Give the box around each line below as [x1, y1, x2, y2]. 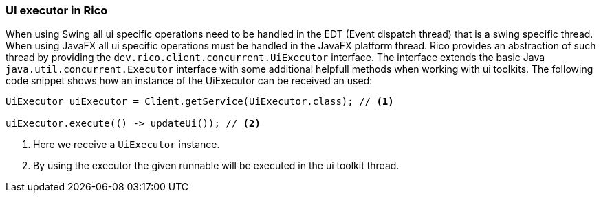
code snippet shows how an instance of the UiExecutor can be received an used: [6, 75, 373, 87]
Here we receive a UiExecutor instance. [33, 138, 220, 151]
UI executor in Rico [6, 3, 108, 17]
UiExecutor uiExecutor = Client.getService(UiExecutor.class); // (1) [6, 96, 394, 108]
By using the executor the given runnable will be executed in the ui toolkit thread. [33, 160, 400, 172]
